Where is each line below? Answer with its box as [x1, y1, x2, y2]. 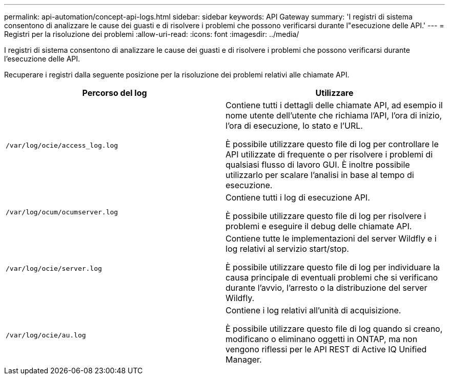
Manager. [226, 354, 262, 365]
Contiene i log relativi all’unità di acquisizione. [226, 305, 401, 315]
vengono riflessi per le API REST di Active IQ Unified [226, 344, 427, 354]
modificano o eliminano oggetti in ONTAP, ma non [226, 334, 418, 344]
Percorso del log [82, 88, 147, 98]
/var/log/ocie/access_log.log [6, 141, 118, 149]
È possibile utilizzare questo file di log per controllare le [226, 139, 439, 149]
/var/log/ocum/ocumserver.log [6, 208, 118, 216]
